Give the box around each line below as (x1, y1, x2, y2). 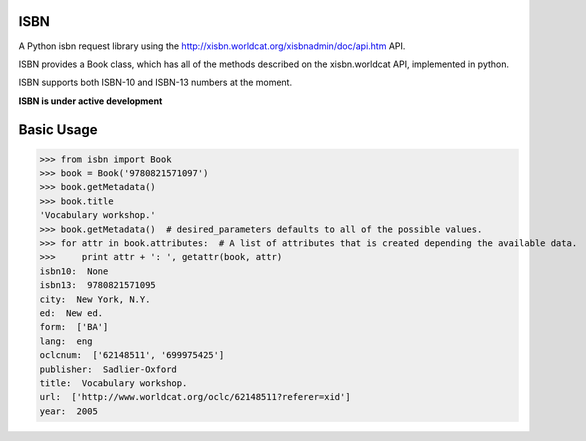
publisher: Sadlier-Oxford (39, 363, 177, 375)
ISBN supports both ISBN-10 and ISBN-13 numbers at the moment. (18, 76, 293, 89)
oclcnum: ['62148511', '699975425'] (39, 350, 225, 361)
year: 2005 (39, 405, 99, 417)
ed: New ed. (39, 307, 104, 319)
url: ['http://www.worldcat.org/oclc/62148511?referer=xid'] (39, 391, 351, 403)
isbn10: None (39, 265, 109, 277)
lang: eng (39, 335, 93, 347)
